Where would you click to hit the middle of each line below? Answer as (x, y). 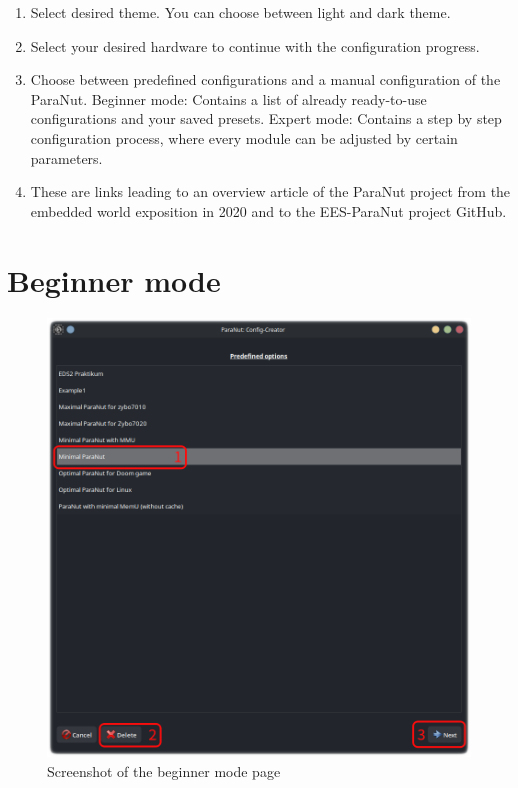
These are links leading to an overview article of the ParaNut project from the (270, 191)
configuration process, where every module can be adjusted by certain (244, 137)
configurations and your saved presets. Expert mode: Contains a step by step (266, 118)
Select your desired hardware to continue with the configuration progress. (255, 45)
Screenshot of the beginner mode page (164, 770)
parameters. (66, 157)
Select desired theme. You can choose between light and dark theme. (240, 12)
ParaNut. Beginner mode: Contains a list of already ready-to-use (228, 98)
